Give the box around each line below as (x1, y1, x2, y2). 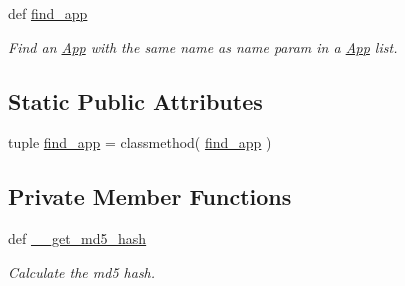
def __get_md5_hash (8, 228, 147, 249)
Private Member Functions (8, 181, 292, 212)
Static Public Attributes (8, 85, 263, 116)
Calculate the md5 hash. (8, 261, 156, 282)
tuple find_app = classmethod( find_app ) (8, 132, 272, 153)
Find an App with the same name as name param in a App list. (8, 36, 398, 57)
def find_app (8, 3, 88, 23)
